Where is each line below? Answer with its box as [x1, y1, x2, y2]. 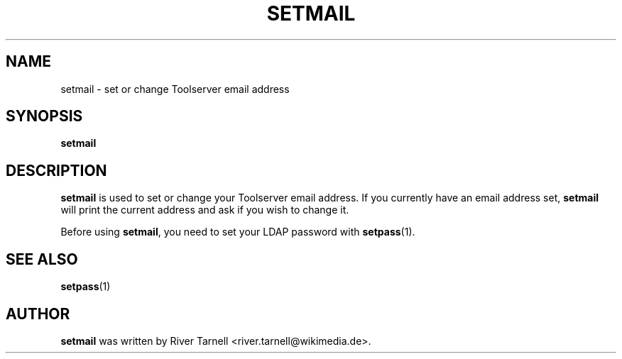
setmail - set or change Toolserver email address [60, 82, 290, 95]
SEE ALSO [6, 250, 78, 268]
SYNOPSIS [6, 107, 83, 126]
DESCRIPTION [6, 161, 107, 179]
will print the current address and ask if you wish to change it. [60, 204, 349, 216]
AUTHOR [6, 304, 70, 323]
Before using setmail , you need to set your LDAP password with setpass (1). [60, 226, 415, 238]
